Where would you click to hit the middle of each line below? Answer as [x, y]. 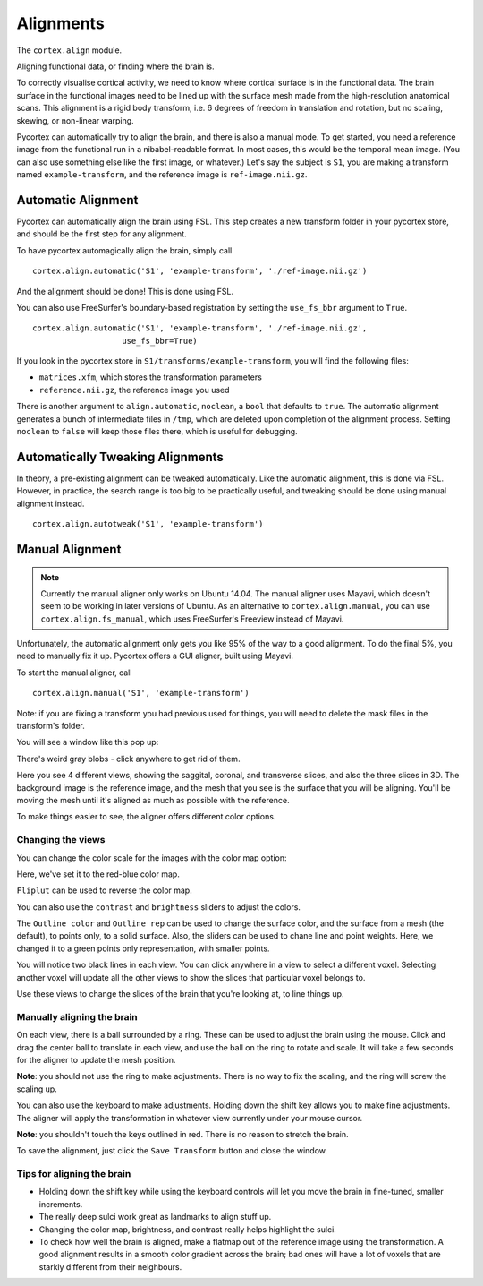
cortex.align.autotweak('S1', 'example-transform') [148, 524]
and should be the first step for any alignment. [102, 234]
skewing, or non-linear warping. [75, 120]
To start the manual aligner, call [74, 673]
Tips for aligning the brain [74, 1174]
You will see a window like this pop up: [88, 742]
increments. [61, 1204]
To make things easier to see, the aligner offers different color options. [146, 817]
